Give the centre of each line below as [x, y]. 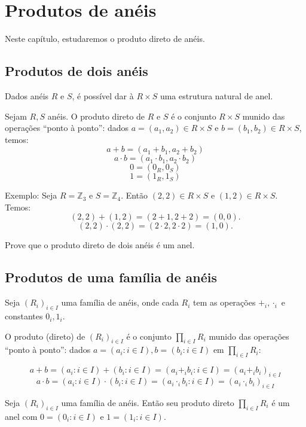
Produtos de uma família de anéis [111, 277]
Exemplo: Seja [31, 195]
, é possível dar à [103, 95]
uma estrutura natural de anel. [216, 95]
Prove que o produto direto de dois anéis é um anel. [100, 245]
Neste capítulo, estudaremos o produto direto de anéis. [105, 39]
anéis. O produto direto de [96, 116]
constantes [24, 316]
